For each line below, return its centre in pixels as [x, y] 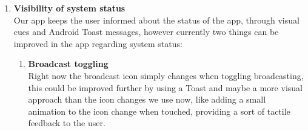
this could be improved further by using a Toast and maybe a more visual [165, 87]
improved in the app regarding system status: [98, 43]
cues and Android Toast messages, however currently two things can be [146, 32]
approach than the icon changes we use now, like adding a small [147, 99]
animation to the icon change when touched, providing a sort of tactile [159, 111]
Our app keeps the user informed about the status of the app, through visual [156, 20]
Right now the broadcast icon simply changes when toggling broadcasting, [166, 75]
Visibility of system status [69, 8]
